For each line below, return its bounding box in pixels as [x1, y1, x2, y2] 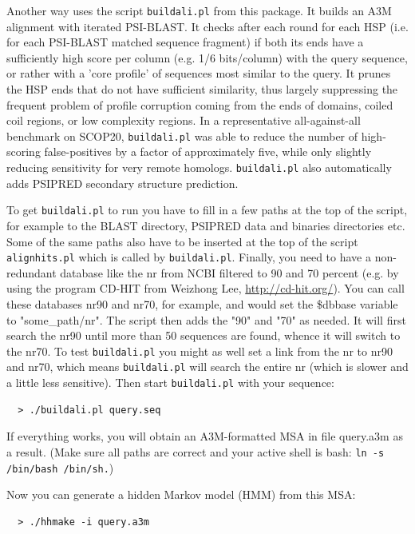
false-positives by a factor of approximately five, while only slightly [44, 143, 372, 160]
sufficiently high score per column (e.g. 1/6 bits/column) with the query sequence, [6, 49, 408, 66]
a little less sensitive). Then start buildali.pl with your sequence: [6, 374, 334, 391]
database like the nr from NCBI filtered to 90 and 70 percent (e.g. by [60, 264, 399, 281]
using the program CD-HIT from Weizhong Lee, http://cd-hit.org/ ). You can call [6, 280, 405, 297]
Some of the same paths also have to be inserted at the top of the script [6, 233, 358, 249]
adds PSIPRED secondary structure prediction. [6, 174, 239, 191]
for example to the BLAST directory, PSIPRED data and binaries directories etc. [6, 217, 405, 233]
